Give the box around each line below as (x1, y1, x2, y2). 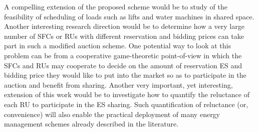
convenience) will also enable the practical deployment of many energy (4, 109, 220, 119)
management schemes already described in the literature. (4, 119, 179, 129)
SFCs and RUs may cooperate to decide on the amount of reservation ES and (4, 60, 242, 70)
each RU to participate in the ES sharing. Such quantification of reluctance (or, (4, 99, 248, 109)
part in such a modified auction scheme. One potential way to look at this (4, 40, 231, 51)
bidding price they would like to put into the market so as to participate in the (4, 70, 246, 80)
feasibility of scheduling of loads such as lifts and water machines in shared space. (4, 11, 254, 21)
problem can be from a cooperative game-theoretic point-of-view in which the (4, 50, 242, 60)
